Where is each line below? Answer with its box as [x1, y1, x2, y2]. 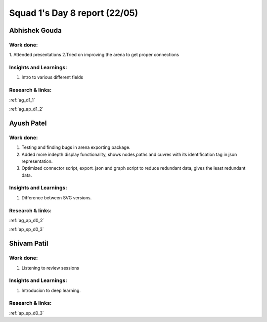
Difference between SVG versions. [21, 194, 92, 200]
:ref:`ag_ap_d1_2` [9, 106, 44, 112]
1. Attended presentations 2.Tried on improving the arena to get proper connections [9, 52, 179, 58]
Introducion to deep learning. [21, 287, 81, 293]
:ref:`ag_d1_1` [9, 97, 36, 103]
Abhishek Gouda [9, 26, 62, 35]
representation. [21, 158, 53, 164]
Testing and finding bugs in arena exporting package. [21, 144, 131, 150]
